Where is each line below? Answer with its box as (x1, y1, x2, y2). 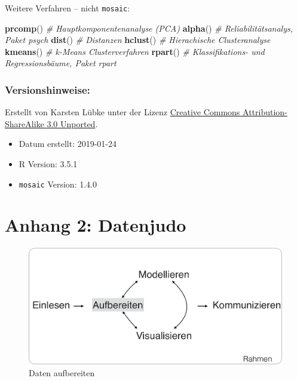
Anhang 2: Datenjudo (5, 213, 186, 237)
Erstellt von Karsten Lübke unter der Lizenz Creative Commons (5, 106, 240, 118)
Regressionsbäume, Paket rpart (5, 57, 117, 69)
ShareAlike (5, 117, 44, 130)
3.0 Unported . (47, 117, 98, 130)
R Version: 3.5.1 (19, 158, 78, 170)
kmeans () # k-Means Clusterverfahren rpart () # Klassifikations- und (5, 45, 265, 57)
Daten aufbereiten (29, 366, 95, 379)
